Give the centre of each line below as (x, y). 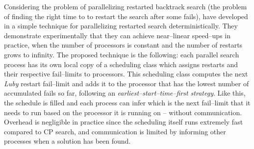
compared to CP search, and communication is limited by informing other (115, 131)
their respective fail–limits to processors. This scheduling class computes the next (126, 74)
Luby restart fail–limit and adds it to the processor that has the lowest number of (127, 83)
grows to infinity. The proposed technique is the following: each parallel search (122, 54)
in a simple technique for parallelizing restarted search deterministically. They (121, 26)
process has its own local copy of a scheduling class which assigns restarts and (121, 64)
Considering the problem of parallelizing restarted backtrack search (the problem (126, 6)
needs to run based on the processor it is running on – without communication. (123, 112)
